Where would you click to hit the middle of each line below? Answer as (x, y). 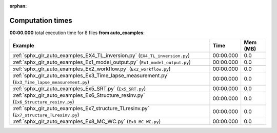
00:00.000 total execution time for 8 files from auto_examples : (77, 33)
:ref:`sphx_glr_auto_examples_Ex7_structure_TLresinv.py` (81, 109)
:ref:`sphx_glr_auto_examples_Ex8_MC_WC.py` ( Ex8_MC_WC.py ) (87, 121)
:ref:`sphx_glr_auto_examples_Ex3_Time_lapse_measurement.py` (91, 75)
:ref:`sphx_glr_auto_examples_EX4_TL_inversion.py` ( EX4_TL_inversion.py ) (101, 56)
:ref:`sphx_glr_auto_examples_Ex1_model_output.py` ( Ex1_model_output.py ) (102, 62)
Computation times (41, 20)
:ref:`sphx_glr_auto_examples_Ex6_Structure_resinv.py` (79, 95)
